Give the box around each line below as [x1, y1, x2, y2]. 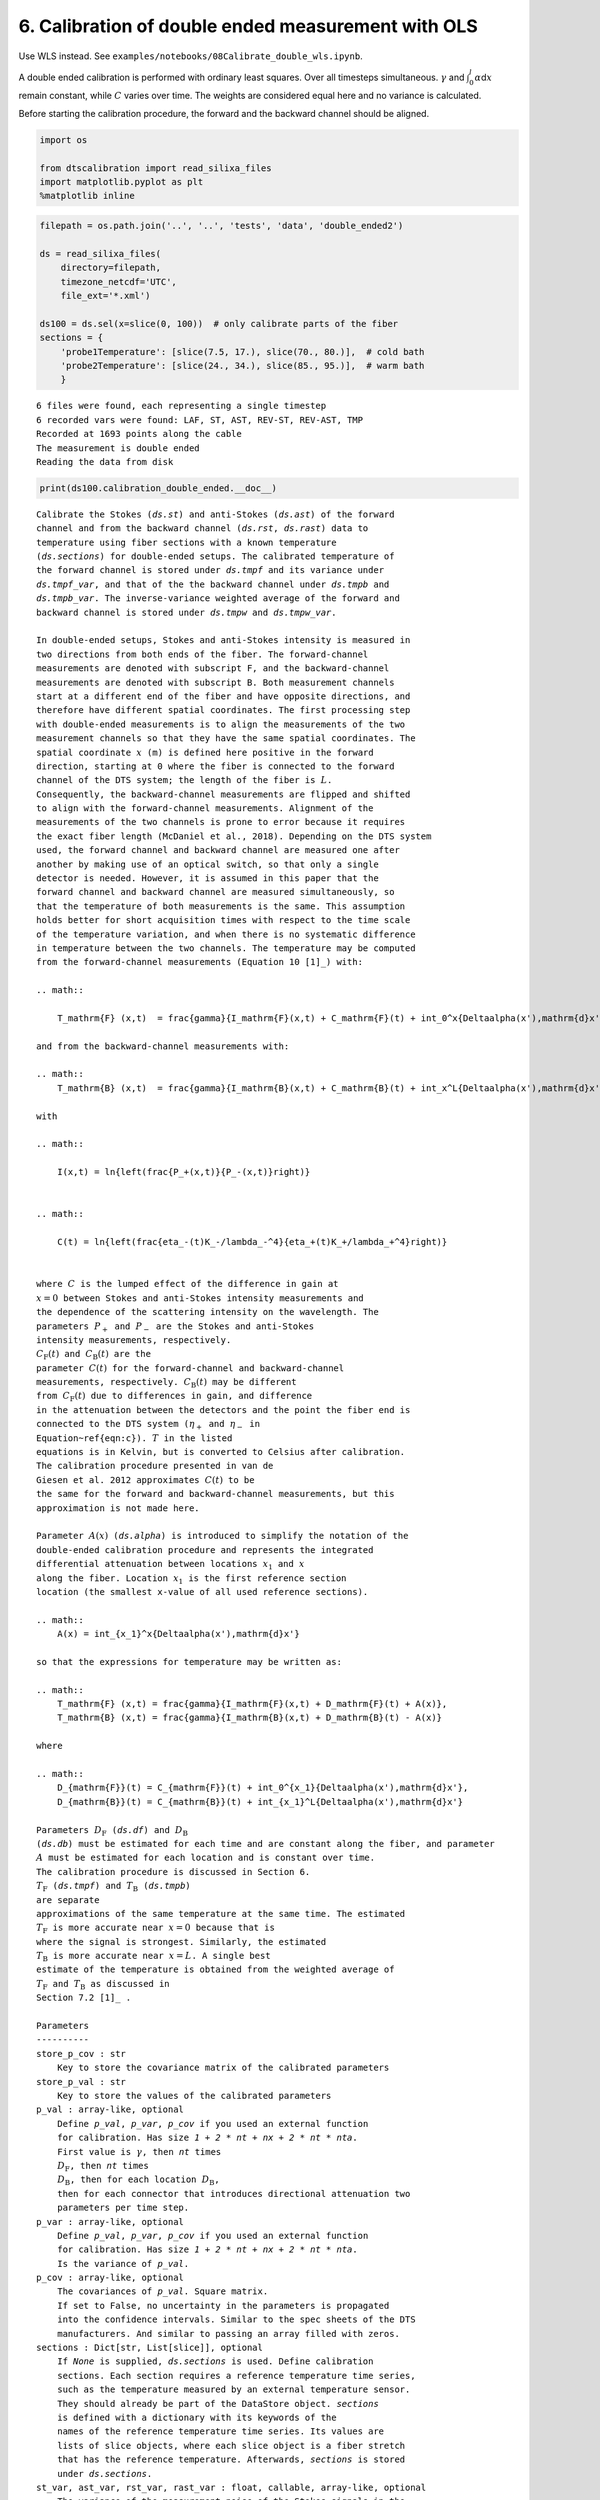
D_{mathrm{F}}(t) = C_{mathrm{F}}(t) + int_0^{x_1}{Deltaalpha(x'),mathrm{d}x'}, [56, 1782, 469, 1794]
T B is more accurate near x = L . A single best [36, 1950, 271, 1964]
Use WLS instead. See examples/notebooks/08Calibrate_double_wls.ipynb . [18, 50, 364, 62]
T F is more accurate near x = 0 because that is [36, 1922, 275, 1936]
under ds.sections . [56, 2468, 153, 2479]
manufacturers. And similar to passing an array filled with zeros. [56, 2328, 400, 2339]
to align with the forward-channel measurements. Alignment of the [36, 803, 374, 814]
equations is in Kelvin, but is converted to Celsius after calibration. [36, 1446, 406, 1458]
